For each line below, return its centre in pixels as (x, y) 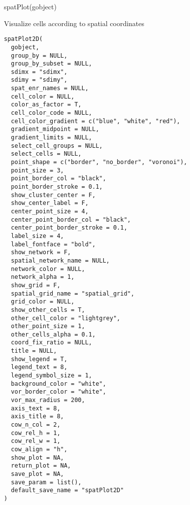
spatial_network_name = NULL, (60, 260)
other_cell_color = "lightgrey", (66, 318)
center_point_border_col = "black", (71, 219)
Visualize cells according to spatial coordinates (74, 23)
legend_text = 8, (39, 367)
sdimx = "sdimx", (39, 72)
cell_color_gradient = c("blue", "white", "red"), (95, 121)
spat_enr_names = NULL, (50, 88)
